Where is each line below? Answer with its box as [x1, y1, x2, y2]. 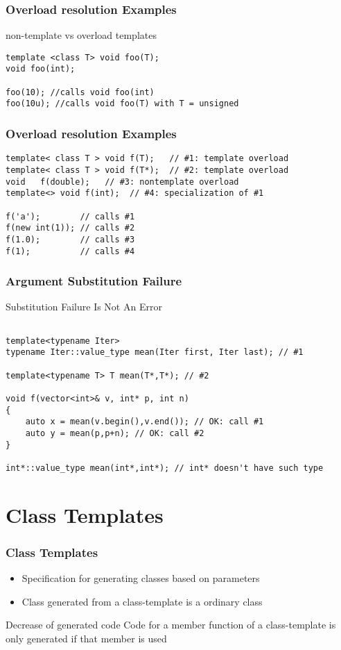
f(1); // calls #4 [6, 246, 135, 256]
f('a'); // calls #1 [6, 211, 135, 222]
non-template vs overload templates [6, 28, 157, 42]
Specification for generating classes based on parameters [21, 571, 260, 585]
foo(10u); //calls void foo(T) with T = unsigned [6, 99, 239, 109]
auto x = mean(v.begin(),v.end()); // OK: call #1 [25, 417, 264, 427]
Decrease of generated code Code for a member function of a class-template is [6, 617, 336, 632]
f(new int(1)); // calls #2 [6, 223, 135, 233]
